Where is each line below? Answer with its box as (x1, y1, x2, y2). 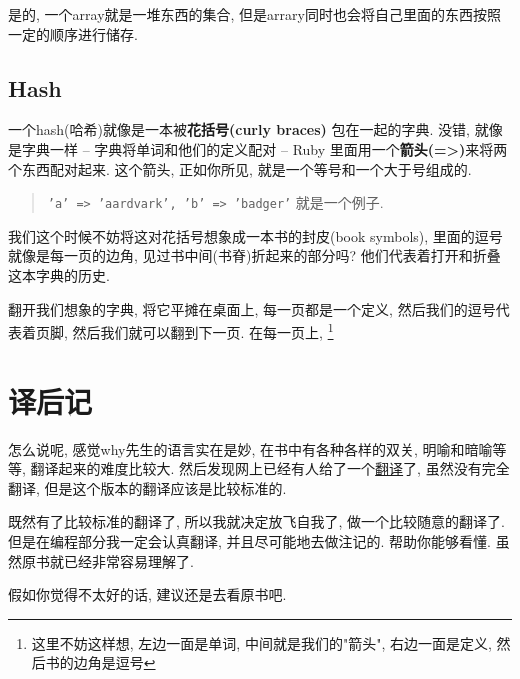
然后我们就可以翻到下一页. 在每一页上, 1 (72, 319, 334, 342)
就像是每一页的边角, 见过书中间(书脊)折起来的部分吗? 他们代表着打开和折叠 (8, 245, 501, 266)
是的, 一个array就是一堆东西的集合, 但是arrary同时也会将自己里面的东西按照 (8, 4, 501, 24)
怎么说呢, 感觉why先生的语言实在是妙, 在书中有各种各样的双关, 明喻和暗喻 (8, 438, 493, 459)
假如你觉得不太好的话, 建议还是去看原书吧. (8, 584, 287, 605)
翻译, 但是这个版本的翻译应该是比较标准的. (8, 477, 287, 498)
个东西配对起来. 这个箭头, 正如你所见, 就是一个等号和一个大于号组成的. (8, 158, 472, 179)
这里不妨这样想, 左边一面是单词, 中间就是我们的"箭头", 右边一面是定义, (31, 632, 492, 653)
